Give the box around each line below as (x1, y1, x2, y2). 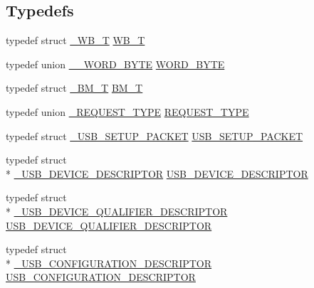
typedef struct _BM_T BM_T (6, 80, 143, 95)
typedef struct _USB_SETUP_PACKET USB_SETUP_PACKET (6, 128, 303, 143)
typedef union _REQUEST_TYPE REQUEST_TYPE (6, 104, 249, 119)
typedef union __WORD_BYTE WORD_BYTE (6, 56, 225, 71)
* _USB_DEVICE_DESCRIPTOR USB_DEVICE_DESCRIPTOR (6, 166, 308, 181)
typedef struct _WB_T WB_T (6, 33, 145, 48)
